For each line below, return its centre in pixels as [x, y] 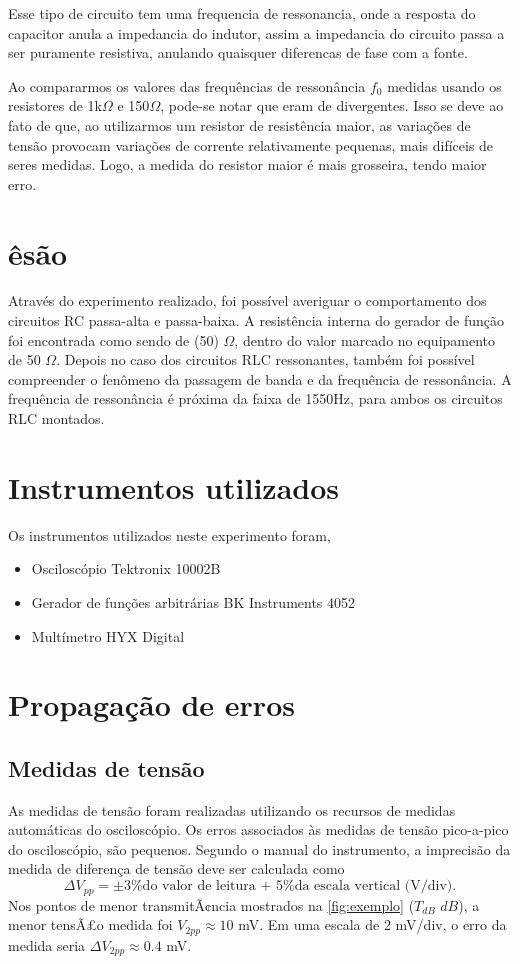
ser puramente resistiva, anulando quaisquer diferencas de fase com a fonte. [238, 52]
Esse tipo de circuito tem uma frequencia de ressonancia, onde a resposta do [242, 13]
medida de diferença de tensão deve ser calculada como [176, 868]
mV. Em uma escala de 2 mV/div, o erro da [372, 924]
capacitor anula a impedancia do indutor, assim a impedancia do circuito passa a [256, 32]
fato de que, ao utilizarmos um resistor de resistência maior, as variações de [239, 124]
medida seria [47, 944]
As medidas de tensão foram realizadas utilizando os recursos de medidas [232, 809]
